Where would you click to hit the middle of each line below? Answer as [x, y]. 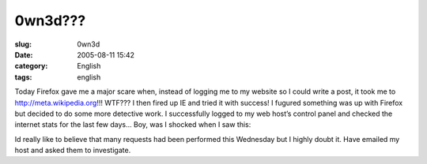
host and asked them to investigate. [73, 151]
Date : [24, 54]
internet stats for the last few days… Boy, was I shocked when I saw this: [133, 125]
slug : [23, 44]
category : [31, 66]
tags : [23, 77]
